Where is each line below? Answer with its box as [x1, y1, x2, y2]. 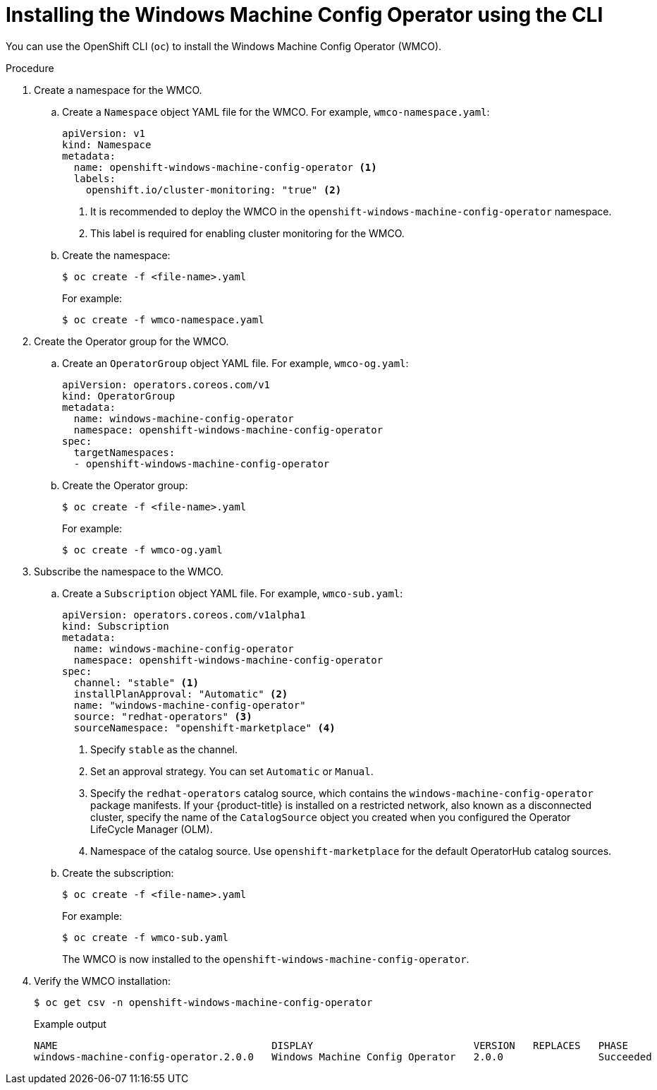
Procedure [6, 61, 54, 74]
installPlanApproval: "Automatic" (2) [73, 688, 288, 700]
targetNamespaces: [73, 446, 176, 458]
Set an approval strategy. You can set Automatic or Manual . [90, 765, 374, 777]
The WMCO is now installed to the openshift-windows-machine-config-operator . [62, 952, 469, 965]
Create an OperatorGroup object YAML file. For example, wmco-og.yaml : [62, 357, 409, 369]
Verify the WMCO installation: [34, 974, 171, 987]
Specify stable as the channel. [90, 743, 238, 755]
